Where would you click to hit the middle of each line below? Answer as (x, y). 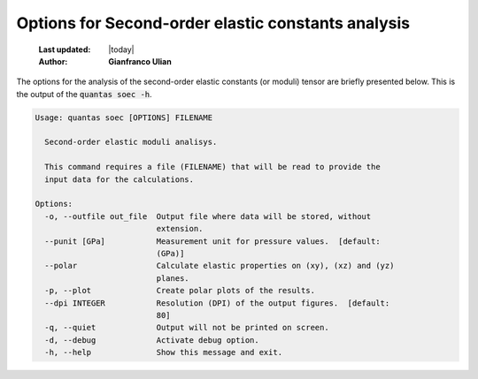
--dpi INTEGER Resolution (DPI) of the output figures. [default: (217, 303)
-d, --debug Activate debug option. (152, 340)
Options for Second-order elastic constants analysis (213, 23)
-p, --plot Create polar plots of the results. (180, 291)
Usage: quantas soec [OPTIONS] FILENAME (123, 117)
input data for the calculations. (119, 179)
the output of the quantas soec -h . (84, 94)
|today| (121, 49)
